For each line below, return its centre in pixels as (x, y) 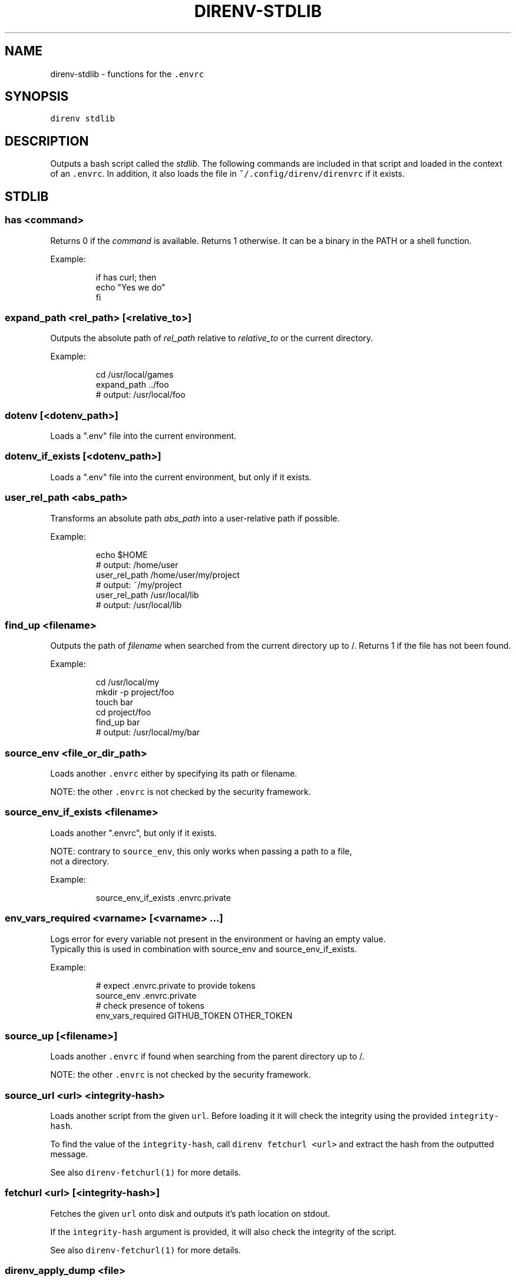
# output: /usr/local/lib (139, 605)
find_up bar (118, 722)
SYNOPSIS (37, 97)
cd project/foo (123, 712)
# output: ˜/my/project (139, 585)
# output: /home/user (137, 564)
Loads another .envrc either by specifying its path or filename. (174, 773)
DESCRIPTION (47, 141)
